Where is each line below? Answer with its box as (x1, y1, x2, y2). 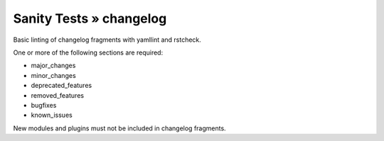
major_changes (31, 61, 76, 70)
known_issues (31, 111, 73, 120)
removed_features (31, 91, 85, 99)
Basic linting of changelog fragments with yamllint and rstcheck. (13, 35, 202, 44)
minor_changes (31, 71, 76, 79)
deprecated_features (31, 81, 92, 90)
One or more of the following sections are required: (13, 48, 164, 57)
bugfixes (31, 101, 57, 109)
